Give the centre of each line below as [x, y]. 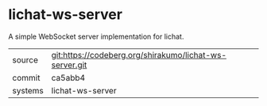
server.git [69, 65]
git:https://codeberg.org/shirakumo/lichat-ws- [139, 55]
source [25, 59]
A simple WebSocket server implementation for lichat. [96, 36]
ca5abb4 [68, 78]
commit [26, 78]
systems [28, 90]
